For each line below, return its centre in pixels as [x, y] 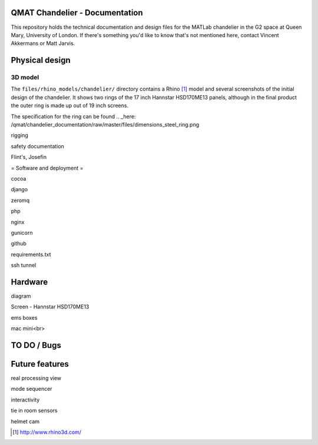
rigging [20, 135]
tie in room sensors [34, 411]
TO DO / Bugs [36, 345]
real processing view [36, 378]
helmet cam [25, 421]
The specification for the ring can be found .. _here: [73, 116]
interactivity [25, 400]
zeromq [20, 200]
